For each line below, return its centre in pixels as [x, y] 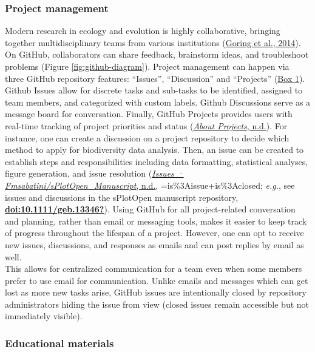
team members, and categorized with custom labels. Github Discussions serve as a [158, 102]
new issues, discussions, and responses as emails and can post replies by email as [154, 244]
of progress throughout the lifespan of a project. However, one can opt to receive [154, 233]
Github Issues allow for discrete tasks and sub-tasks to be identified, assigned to [154, 90]
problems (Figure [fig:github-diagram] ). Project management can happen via [147, 66]
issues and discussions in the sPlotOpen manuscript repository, [122, 197]
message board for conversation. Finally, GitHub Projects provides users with [149, 114]
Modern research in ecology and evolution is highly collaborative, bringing [143, 31]
